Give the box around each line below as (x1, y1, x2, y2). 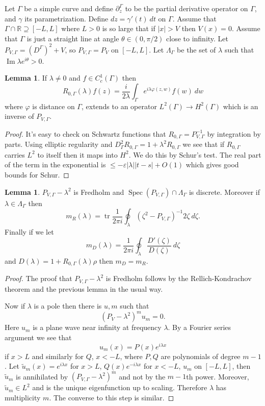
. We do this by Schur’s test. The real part (128, 149, 261, 160)
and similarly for (32, 350, 84, 361)
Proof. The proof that (5, 273, 72, 284)
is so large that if (102, 23, 155, 34)
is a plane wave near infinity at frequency (33, 322, 162, 333)
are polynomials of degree (161, 350, 241, 361)
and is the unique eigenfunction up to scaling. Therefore (32, 382, 207, 393)
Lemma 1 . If (5, 72, 47, 83)
